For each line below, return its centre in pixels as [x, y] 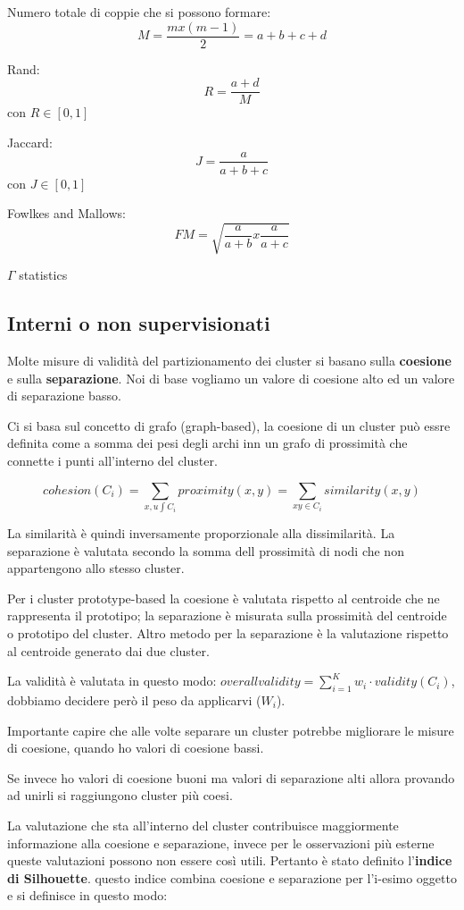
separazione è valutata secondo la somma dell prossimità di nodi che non [206, 550]
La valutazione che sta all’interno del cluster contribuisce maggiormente [203, 825]
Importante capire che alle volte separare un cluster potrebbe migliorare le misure [231, 730]
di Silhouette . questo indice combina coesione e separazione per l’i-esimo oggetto [232, 877]
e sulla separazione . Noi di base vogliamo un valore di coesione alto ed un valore [231, 378]
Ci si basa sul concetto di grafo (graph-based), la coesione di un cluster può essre [229, 425]
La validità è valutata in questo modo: [112, 681]
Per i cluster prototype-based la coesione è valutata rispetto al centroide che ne [224, 598]
